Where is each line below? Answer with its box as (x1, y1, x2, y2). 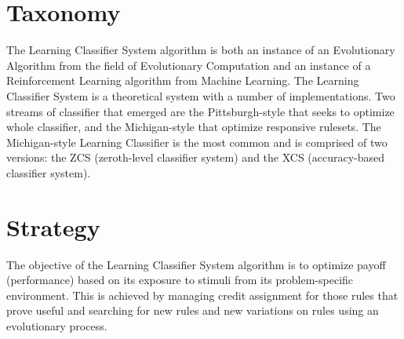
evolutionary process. (6, 317, 107, 334)
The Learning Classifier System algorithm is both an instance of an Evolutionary (6, 42, 395, 58)
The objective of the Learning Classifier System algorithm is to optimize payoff (6, 256, 386, 272)
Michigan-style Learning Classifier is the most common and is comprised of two (6, 133, 388, 150)
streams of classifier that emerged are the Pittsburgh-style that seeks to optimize (6, 103, 395, 119)
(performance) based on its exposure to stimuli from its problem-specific (6, 272, 354, 288)
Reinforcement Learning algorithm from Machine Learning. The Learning (6, 72, 359, 89)
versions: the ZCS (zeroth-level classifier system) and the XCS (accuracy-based (6, 149, 385, 166)
